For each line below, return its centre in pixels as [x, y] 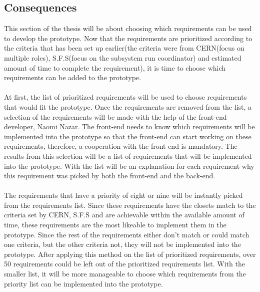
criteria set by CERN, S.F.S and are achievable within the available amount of [124, 215]
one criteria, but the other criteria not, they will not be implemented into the [122, 244]
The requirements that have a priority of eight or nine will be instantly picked [123, 195]
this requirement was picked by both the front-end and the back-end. [110, 176]
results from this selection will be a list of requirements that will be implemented [128, 156]
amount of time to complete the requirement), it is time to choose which [115, 67]
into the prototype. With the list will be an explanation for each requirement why [129, 166]
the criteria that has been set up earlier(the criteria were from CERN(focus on [124, 48]
